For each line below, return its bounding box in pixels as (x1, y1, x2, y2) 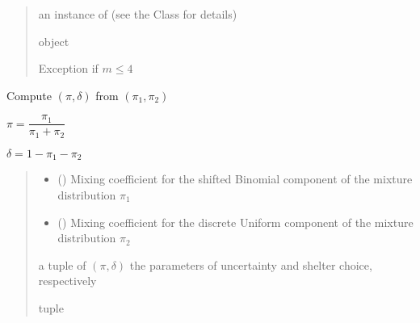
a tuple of (38, 256, 86, 273)
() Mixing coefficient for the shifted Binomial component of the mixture (57, 170, 413, 187)
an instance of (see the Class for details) (38, 6, 237, 22)
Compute (6, 86, 52, 103)
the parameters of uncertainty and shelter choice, (129, 256, 372, 273)
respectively (38, 272, 97, 289)
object (38, 32, 69, 49)
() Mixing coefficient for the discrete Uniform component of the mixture (57, 213, 414, 230)
